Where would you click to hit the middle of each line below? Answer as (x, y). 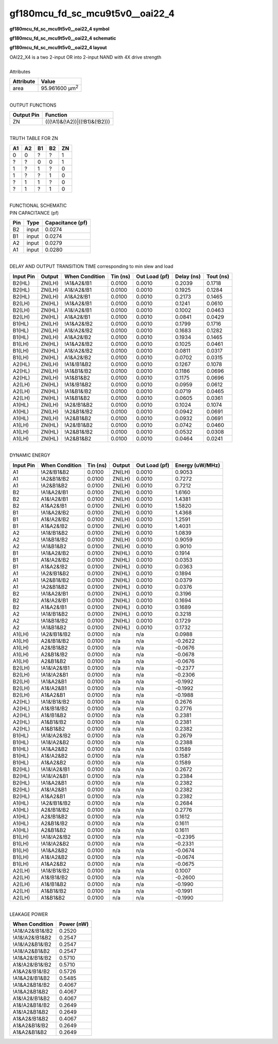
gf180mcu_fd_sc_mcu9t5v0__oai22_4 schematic (63, 38)
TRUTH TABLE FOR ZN (34, 138)
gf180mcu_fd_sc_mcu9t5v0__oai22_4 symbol (59, 29)
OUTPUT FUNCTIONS (33, 105)
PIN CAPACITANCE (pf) (34, 213)
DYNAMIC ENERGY (30, 455)
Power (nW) (74, 924)
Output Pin (26, 115)
